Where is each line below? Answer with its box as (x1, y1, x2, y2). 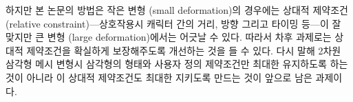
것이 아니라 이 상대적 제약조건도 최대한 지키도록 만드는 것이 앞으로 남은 (6, 70, 312, 84)
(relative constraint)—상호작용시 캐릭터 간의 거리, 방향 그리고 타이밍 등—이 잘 (6, 16, 341, 30)
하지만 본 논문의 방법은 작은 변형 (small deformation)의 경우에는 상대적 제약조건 (6, 3, 348, 17)
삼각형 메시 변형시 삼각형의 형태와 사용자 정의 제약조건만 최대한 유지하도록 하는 (6, 57, 348, 71)
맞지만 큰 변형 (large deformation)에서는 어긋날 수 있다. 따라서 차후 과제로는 (6, 30, 332, 44)
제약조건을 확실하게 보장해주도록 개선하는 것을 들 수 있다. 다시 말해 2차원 (26, 43, 341, 57)
